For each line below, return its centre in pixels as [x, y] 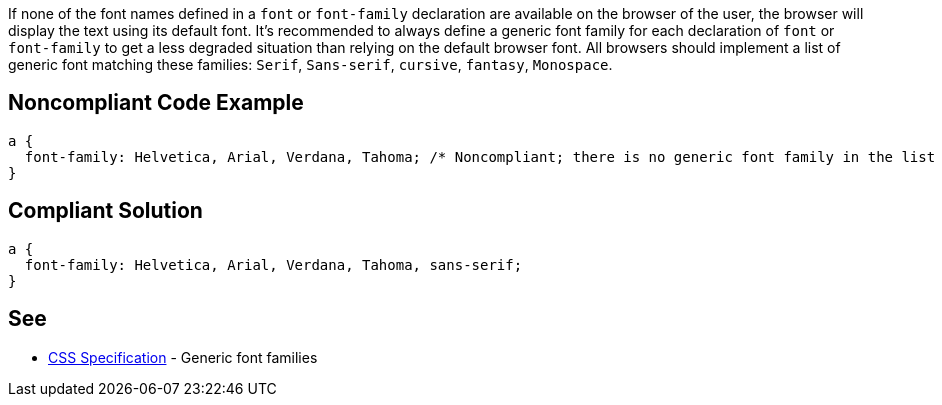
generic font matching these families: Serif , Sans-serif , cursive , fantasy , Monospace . [310, 64]
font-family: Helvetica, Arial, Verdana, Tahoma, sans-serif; [273, 264]
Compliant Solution [105, 211]
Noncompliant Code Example [156, 103]
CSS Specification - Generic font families [183, 357]
